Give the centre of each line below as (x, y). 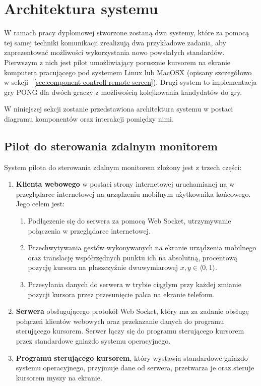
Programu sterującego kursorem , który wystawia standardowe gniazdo (132, 357)
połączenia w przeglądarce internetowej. (89, 230)
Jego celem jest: (40, 204)
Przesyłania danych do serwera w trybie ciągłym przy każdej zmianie (135, 284)
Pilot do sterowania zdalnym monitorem (111, 146)
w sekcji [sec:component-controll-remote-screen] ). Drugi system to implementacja (130, 82)
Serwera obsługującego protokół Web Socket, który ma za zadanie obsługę (132, 311)
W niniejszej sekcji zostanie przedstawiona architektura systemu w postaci (119, 109)
